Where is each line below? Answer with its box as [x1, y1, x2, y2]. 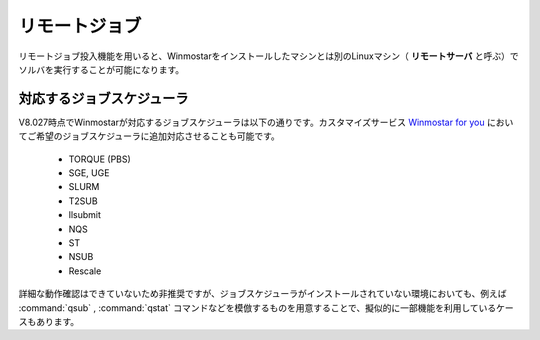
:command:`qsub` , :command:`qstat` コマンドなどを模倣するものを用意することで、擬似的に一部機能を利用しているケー [18, 301, 514, 314]
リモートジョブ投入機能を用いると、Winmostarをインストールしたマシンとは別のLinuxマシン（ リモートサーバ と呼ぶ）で [18, 50, 519, 62]
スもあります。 [18, 315, 80, 327]
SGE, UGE [68, 167, 110, 179]
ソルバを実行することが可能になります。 [18, 63, 185, 75]
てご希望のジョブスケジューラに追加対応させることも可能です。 [18, 130, 280, 142]
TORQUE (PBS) [68, 153, 132, 165]
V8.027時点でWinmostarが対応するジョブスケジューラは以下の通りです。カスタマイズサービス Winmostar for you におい [18, 116, 514, 128]
